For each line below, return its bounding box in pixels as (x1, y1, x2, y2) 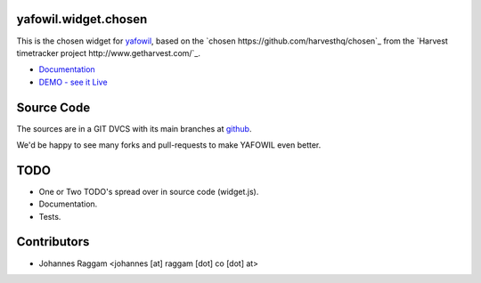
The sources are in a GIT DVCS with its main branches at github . (16, 123, 252, 133)
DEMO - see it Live (38, 77, 108, 87)
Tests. (38, 211, 61, 222)
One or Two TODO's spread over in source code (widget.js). (38, 186, 259, 197)
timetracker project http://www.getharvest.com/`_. (16, 47, 200, 58)
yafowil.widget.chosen (16, 12, 148, 27)
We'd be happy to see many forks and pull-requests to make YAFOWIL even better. (16, 139, 322, 150)
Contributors (16, 234, 90, 249)
